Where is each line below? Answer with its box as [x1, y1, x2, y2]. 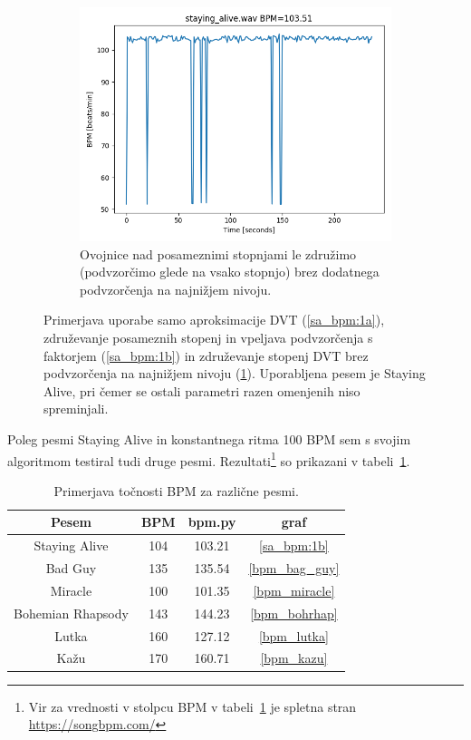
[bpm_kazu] [260, 648, 328, 667]
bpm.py [187, 512, 236, 531]
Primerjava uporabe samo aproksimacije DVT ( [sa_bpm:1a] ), [43, 310, 385, 329]
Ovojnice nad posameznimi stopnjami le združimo [80, 244, 357, 263]
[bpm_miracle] [253, 580, 335, 599]
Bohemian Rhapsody [14, 603, 129, 622]
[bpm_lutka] [258, 626, 329, 645]
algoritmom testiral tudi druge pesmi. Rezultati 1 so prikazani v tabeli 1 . [7, 448, 410, 470]
